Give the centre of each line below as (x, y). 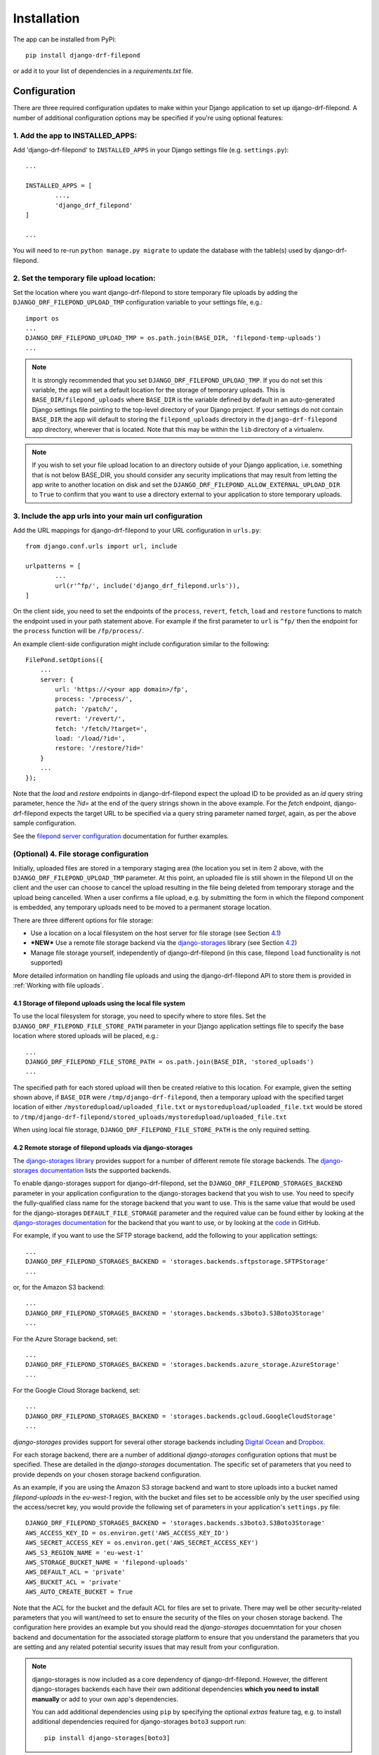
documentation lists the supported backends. (105, 1171)
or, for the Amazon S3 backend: (59, 1287)
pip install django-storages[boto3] (107, 1738)
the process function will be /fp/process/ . (78, 631)
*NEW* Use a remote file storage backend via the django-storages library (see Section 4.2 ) (164, 943)
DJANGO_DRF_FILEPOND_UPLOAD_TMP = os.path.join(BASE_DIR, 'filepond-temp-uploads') (174, 338)
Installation (46, 18)
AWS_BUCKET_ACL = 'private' (74, 1582)
